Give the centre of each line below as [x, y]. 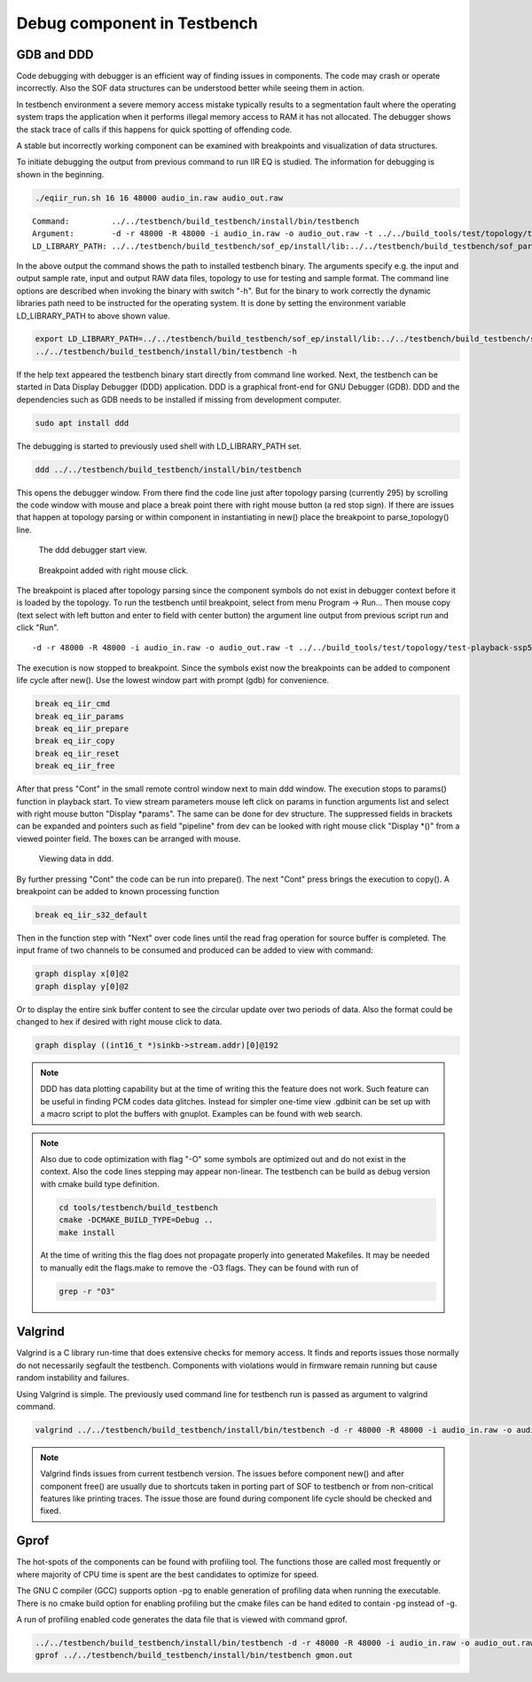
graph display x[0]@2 [82, 974]
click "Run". [38, 628]
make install [87, 1232]
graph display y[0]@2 [82, 986]
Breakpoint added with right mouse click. [113, 570]
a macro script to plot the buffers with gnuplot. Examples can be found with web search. [202, 1114]
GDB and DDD [55, 55]
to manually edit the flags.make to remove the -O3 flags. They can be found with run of [199, 1268]
